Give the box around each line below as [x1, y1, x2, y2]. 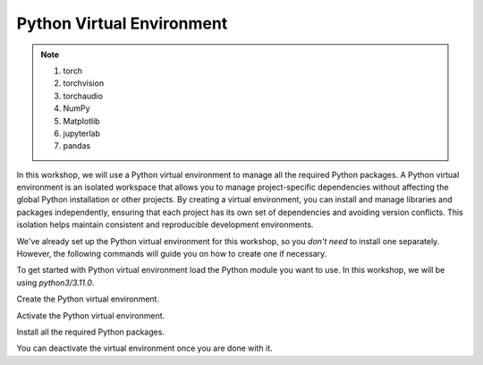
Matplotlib [63, 115, 100, 126]
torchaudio [63, 90, 103, 101]
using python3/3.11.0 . [16, 277, 95, 288]
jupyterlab [63, 128, 100, 139]
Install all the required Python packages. [16, 327, 165, 337]
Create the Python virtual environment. [16, 293, 160, 304]
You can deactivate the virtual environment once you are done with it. [16, 343, 273, 353]
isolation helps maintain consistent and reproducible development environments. [16, 219, 314, 230]
